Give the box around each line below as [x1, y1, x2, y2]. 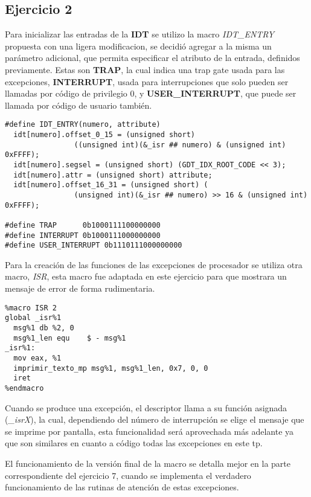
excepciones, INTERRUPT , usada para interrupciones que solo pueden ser [5, 75, 289, 88]
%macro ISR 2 [5, 303, 57, 312]
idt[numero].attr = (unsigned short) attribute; [13, 170, 213, 179]
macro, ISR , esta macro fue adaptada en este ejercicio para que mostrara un [5, 270, 287, 283]
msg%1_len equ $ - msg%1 [13, 333, 126, 342]
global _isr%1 [5, 313, 62, 322]
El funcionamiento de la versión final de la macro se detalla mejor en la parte [5, 457, 290, 469]
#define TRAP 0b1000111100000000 [5, 220, 161, 229]
